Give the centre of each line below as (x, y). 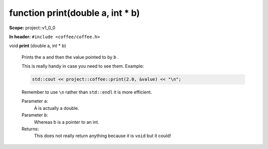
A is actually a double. (57, 108)
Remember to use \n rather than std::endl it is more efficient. (87, 92)
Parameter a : (35, 101)
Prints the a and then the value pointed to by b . (70, 57)
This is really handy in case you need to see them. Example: (83, 66)
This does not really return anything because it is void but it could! (102, 136)
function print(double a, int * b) (74, 13)
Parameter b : (35, 115)
